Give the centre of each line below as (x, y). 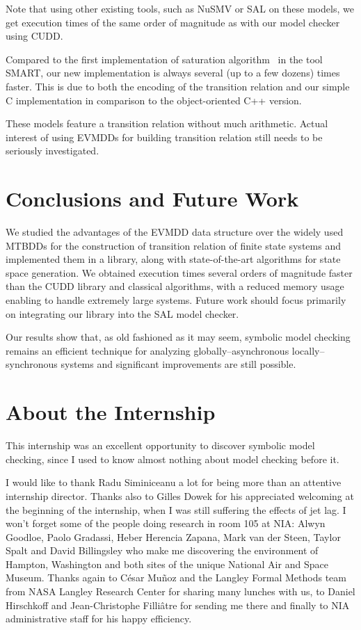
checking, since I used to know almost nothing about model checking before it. (173, 459)
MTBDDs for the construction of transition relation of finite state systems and (173, 245)
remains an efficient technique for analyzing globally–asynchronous (147, 350)
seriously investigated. (53, 151)
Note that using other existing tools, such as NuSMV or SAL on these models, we (180, 8)
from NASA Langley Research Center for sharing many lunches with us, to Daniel (180, 591)
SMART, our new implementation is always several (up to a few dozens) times (173, 73)
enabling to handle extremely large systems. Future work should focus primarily (176, 300)
